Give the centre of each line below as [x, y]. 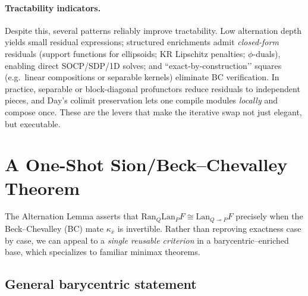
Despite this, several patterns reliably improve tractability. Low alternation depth [153, 30]
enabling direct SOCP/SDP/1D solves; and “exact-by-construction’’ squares [143, 65]
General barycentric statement [101, 284]
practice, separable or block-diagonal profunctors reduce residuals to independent [153, 88]
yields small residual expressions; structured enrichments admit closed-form [142, 42]
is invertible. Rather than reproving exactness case [209, 228]
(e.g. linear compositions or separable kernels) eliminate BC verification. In [142, 77]
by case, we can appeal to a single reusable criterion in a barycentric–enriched [147, 240]
